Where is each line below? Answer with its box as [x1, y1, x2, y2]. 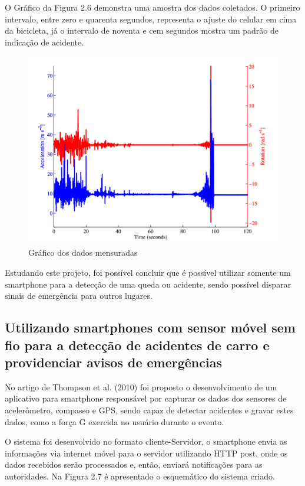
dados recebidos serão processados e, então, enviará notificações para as [5, 458, 263, 471]
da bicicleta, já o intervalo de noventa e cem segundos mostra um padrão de [5, 24, 279, 37]
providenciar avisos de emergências [5, 353, 222, 371]
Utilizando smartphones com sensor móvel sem [5, 318, 296, 337]
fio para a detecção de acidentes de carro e [5, 335, 270, 354]
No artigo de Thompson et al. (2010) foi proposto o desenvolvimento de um [5, 380, 277, 393]
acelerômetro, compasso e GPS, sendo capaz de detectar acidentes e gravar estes [5, 404, 294, 416]
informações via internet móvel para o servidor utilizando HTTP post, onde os [5, 446, 288, 459]
